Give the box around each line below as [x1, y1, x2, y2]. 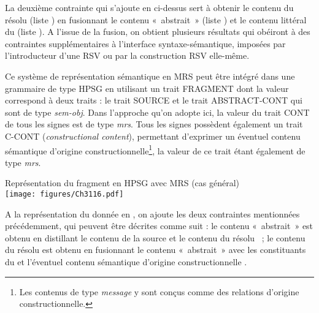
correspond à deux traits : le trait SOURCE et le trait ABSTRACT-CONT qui [5, 94, 302, 107]
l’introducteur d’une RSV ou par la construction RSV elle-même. [5, 49, 250, 62]
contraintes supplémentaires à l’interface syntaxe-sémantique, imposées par [5, 37, 286, 50]
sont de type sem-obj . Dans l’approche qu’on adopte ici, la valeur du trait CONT [5, 105, 310, 118]
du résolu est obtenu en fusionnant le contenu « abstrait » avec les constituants [5, 243, 306, 256]
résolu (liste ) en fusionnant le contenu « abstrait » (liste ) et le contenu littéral [5, 13, 307, 26]
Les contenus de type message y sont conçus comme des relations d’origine [19, 285, 299, 298]
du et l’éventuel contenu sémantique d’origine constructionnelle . [5, 255, 247, 268]
